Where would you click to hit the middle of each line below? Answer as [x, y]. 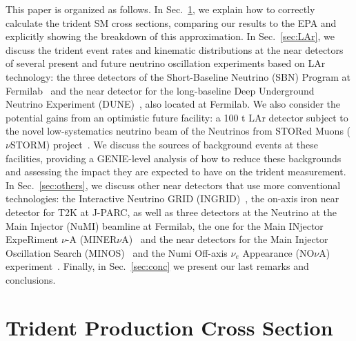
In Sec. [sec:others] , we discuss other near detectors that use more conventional [173, 185]
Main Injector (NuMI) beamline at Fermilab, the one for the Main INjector [165, 225]
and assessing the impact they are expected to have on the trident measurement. [176, 172]
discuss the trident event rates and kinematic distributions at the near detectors [175, 49]
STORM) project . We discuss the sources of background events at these [164, 144]
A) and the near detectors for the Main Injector [225, 239]
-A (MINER [91, 239]
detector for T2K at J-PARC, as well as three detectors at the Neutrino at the [171, 212]
